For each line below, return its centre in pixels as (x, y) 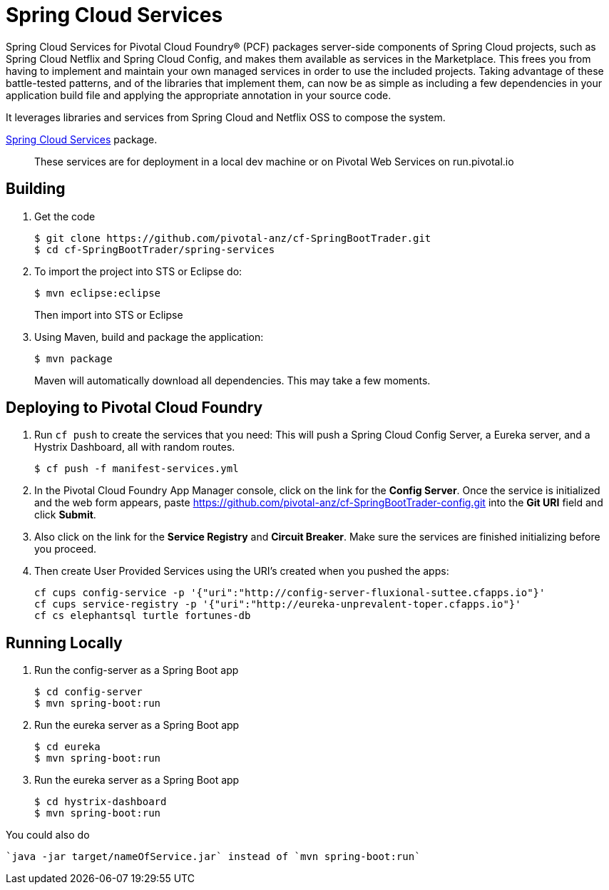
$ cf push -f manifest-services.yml (137, 469)
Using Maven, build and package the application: (149, 337)
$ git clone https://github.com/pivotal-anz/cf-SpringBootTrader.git (233, 238)
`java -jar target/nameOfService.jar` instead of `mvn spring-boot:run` (213, 857)
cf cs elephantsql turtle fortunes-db (143, 616)
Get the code (65, 216)
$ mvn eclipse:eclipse (98, 293)
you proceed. (66, 549)
